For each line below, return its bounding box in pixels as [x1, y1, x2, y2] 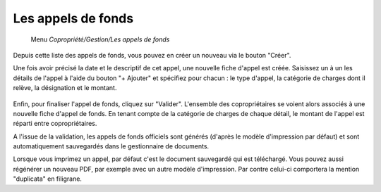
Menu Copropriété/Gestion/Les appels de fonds [30, 35, 170, 44]
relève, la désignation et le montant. [13, 84, 117, 92]
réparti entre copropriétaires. [13, 120, 97, 128]
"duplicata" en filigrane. [13, 174, 83, 183]
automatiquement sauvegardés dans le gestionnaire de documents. [13, 142, 210, 151]
